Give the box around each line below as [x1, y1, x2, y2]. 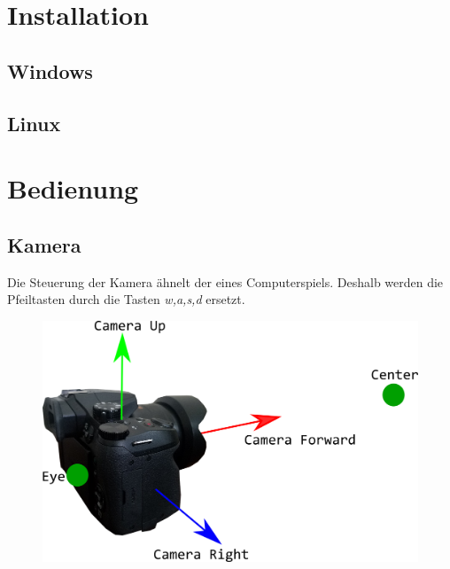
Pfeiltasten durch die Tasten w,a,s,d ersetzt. [7, 290, 245, 308]
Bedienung [7, 170, 139, 207]
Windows [7, 57, 93, 84]
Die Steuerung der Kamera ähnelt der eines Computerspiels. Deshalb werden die [7, 272, 444, 291]
